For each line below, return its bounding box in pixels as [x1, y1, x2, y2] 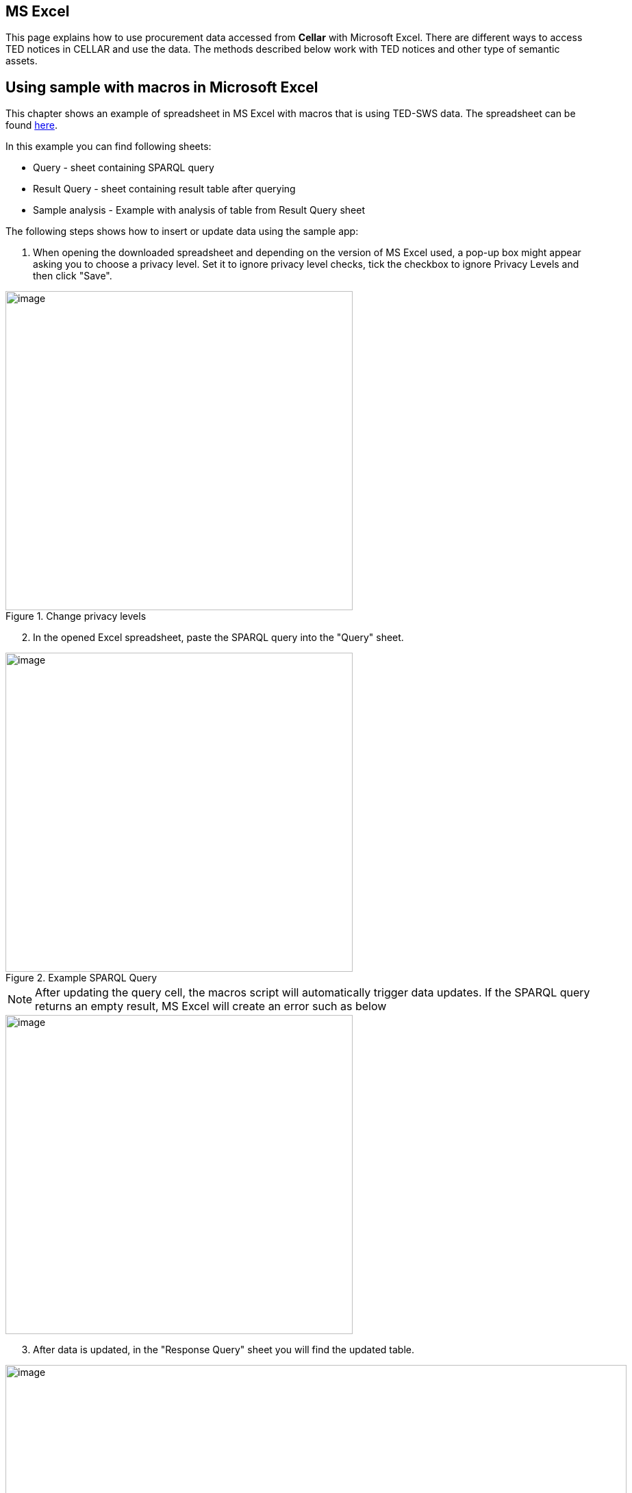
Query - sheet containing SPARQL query [33, 162, 214, 174]
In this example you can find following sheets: [5, 140, 212, 153]
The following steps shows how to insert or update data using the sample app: [5, 225, 359, 238]
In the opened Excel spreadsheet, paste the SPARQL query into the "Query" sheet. [33, 631, 404, 644]
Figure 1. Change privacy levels [5, 610, 147, 623]
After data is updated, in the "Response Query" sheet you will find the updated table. [33, 1344, 414, 1356]
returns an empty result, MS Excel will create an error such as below [35, 999, 387, 1014]
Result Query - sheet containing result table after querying [33, 183, 296, 195]
